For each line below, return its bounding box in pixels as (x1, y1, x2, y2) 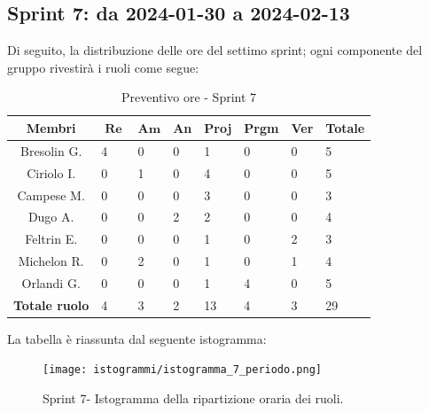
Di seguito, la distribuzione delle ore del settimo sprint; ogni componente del (7, 41, 423, 59)
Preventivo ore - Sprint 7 (121, 88, 257, 106)
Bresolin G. (20, 141, 82, 160)
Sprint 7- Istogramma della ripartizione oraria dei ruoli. (43, 389, 344, 408)
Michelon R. (18, 252, 84, 270)
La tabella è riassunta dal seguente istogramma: (7, 329, 267, 347)
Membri (26, 118, 76, 136)
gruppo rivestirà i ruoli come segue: (7, 58, 199, 76)
